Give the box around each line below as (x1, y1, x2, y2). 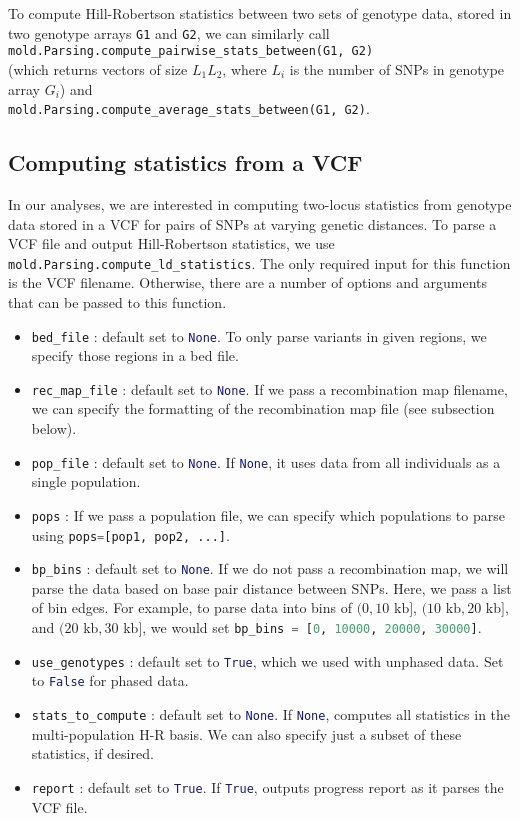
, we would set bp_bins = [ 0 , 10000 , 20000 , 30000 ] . (142, 617, 482, 638)
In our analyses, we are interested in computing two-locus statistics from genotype (8, 193, 512, 214)
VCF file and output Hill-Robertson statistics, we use (8, 233, 335, 254)
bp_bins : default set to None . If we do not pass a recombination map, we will (31, 558, 509, 579)
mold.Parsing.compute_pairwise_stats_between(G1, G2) (8, 44, 374, 59)
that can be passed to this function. (8, 291, 227, 312)
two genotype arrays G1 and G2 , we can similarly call (8, 22, 330, 43)
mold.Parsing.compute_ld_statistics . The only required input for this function (8, 252, 511, 273)
